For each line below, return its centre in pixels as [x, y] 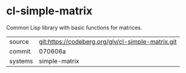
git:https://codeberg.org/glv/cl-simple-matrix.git [108, 41]
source [19, 41]
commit [20, 51]
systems [21, 61]
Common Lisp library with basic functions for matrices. [74, 28]
